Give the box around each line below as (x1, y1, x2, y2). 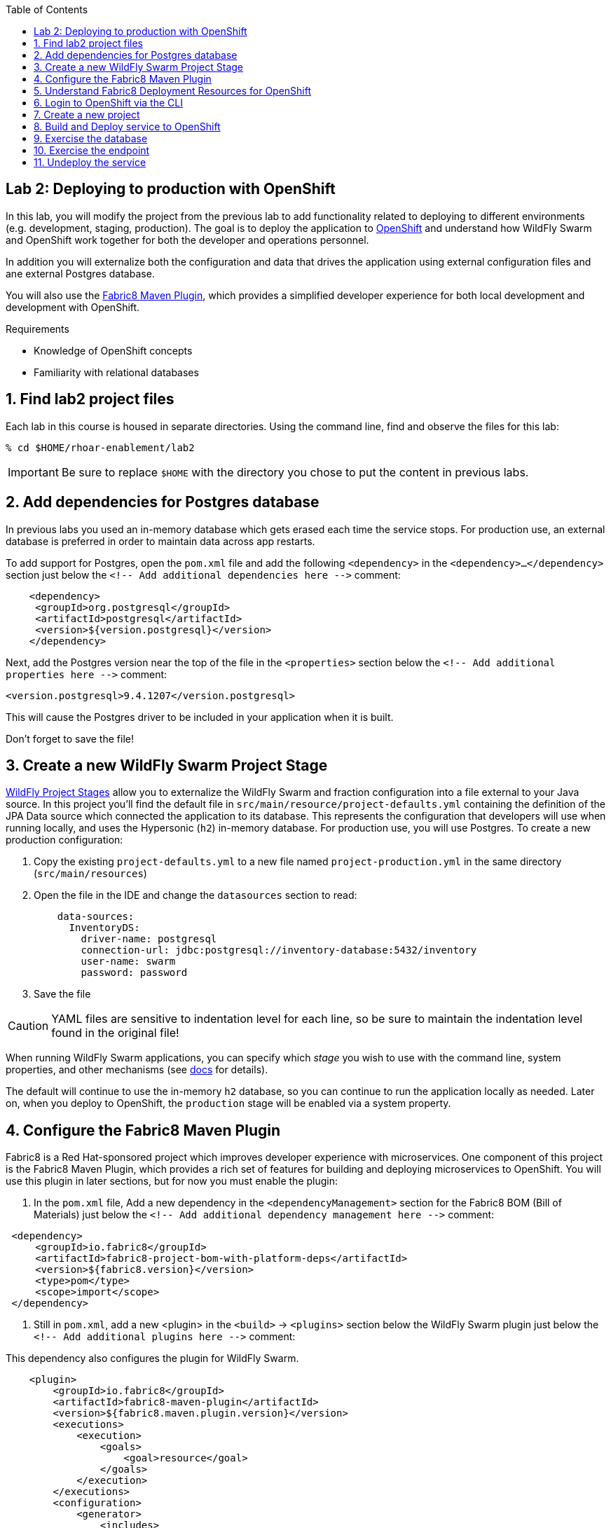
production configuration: (6, 834, 123, 846)
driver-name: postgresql (81, 933, 217, 945)
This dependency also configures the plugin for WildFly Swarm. (6, 1352, 299, 1365)
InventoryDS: (69, 922, 140, 934)
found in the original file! (51, 1026, 179, 1040)
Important (8, 464, 59, 479)
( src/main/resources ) (34, 867, 147, 880)
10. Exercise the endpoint (34, 144, 150, 156)
